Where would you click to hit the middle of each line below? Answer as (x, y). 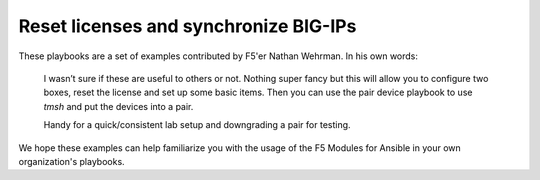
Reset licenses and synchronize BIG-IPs (187, 26)
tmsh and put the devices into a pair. (118, 106)
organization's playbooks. (71, 161)
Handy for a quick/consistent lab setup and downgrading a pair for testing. (197, 125)
